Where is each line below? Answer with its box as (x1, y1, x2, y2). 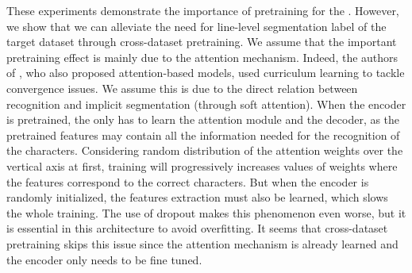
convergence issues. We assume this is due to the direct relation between (6, 79, 358, 96)
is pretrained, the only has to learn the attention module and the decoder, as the (6, 111, 400, 128)
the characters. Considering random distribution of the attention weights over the (6, 142, 403, 159)
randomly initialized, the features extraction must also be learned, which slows (6, 189, 388, 206)
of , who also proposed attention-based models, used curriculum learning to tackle (6, 64, 405, 81)
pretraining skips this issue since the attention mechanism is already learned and (6, 235, 399, 252)
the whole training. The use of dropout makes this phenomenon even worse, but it (6, 204, 406, 221)
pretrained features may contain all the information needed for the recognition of (6, 126, 400, 143)
